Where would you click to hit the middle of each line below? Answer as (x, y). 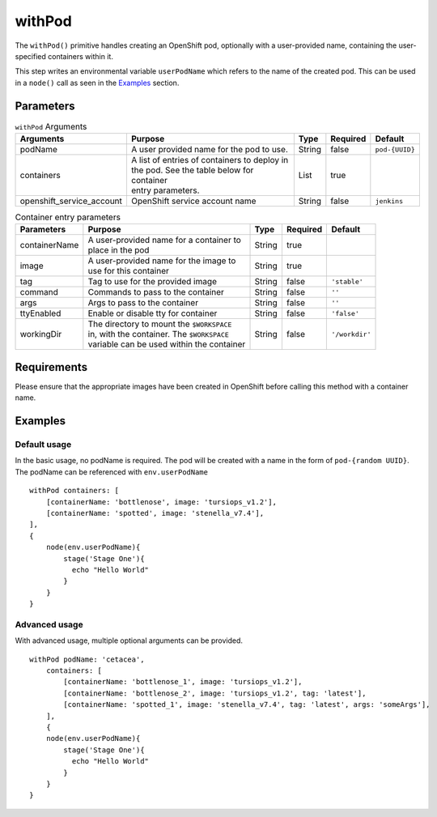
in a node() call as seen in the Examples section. (97, 83)
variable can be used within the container (167, 344)
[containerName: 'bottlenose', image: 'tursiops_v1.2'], (161, 502)
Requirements (51, 367)
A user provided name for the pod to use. (210, 149)
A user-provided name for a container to (165, 240)
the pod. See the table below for (192, 170)
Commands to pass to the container (156, 292)
